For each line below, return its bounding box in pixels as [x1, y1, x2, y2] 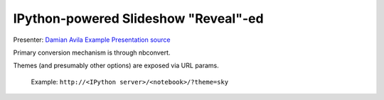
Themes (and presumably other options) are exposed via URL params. [13, 61, 220, 70]
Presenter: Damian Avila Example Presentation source [13, 35, 171, 44]
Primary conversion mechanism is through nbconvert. [13, 48, 171, 57]
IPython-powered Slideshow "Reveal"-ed [13, 11, 264, 26]
